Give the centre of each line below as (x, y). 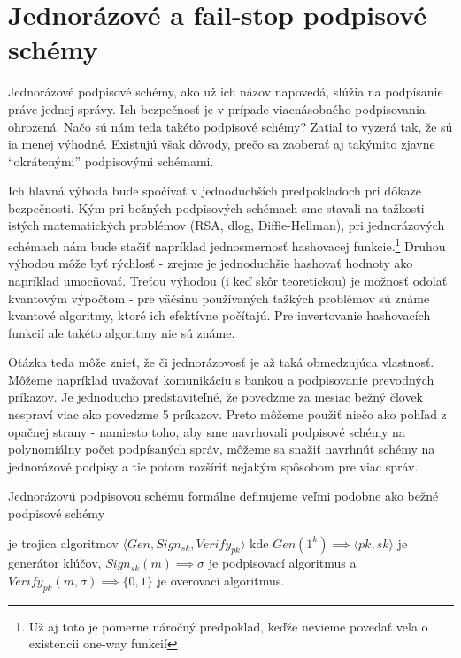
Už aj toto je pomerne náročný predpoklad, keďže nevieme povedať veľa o (228, 626)
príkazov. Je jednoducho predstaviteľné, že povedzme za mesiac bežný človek (215, 397)
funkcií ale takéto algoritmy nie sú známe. (122, 332)
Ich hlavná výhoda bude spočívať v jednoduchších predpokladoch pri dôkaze (215, 191)
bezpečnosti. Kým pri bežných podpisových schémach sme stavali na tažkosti (216, 207)
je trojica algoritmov (63, 543)
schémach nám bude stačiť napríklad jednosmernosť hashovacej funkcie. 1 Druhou (227, 245)
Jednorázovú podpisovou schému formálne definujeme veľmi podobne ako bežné (223, 496)
